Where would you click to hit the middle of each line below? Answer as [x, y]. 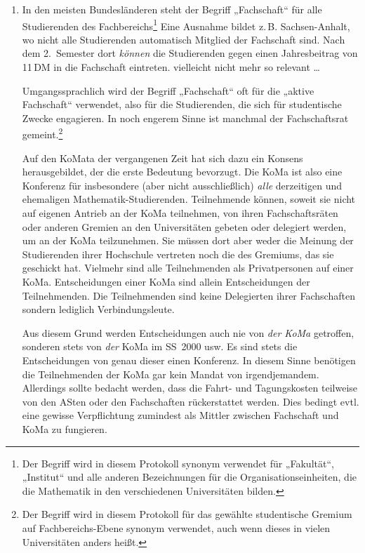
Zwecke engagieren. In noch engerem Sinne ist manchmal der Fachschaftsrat [185, 118]
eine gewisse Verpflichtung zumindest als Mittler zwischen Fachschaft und [180, 415]
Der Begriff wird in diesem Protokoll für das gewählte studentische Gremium [187, 514]
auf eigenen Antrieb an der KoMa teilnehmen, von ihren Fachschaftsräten [180, 213]
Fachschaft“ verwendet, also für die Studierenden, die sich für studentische [182, 104]
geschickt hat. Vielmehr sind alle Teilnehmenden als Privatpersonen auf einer [188, 268]
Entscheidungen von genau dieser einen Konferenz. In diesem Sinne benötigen [189, 360]
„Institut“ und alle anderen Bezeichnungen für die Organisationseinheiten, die [189, 477]
